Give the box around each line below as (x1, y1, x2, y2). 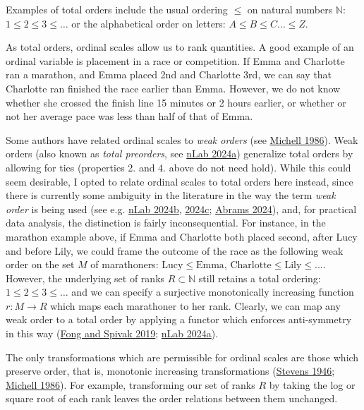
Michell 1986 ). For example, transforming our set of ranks (6, 377, 255, 392)
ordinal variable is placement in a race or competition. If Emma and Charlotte (6, 53, 345, 68)
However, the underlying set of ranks (6, 270, 165, 285)
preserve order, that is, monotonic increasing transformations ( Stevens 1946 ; (6, 363, 335, 378)
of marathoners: (90, 257, 159, 272)
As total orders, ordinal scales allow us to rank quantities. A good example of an (6, 40, 354, 54)
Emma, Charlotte (196, 260, 272, 271)
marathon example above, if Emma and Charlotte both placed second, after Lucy (6, 229, 358, 243)
